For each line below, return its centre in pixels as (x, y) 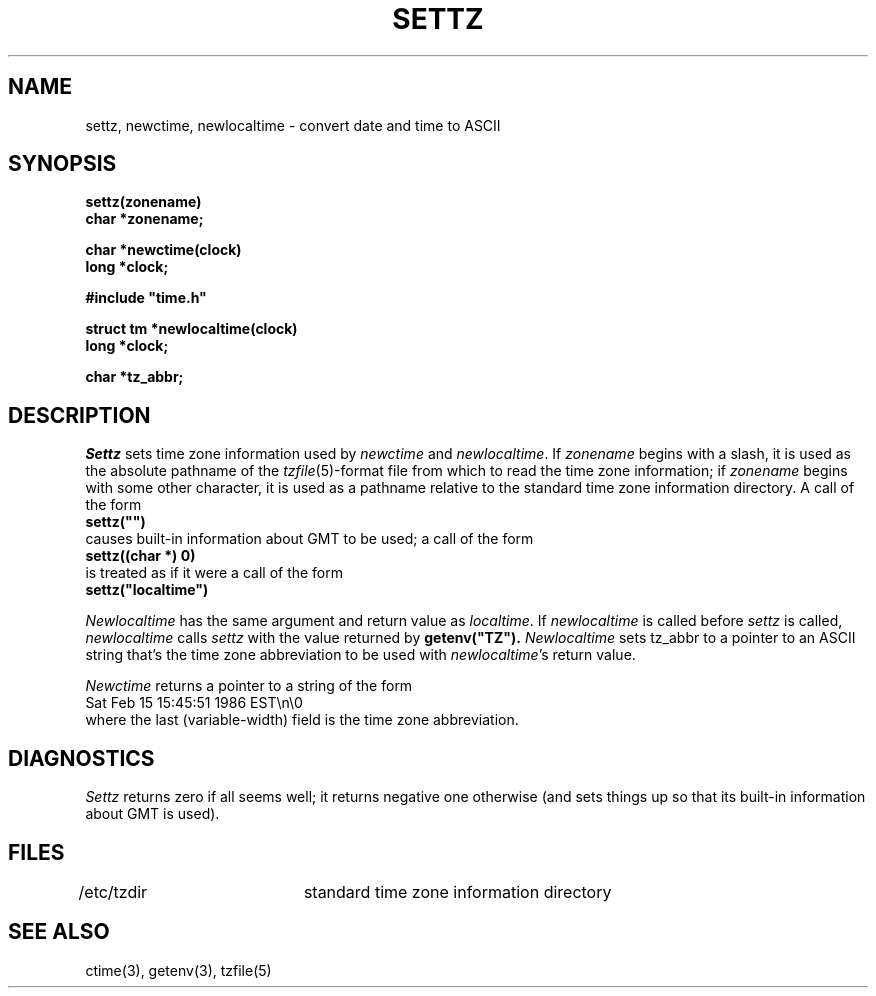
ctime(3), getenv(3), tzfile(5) (178, 970)
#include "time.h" (146, 298)
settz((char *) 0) (140, 556)
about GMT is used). (152, 814)
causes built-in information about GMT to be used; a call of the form (309, 539)
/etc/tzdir (113, 891)
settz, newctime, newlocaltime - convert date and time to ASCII (293, 125)
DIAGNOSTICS (81, 758)
